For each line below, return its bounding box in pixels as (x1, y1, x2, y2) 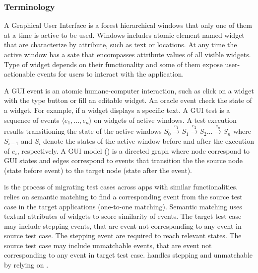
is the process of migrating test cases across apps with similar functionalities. (4, 182, 238, 192)
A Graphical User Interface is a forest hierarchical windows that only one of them (4, 20, 252, 30)
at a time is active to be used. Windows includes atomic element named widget (4, 29, 245, 40)
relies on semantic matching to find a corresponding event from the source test (4, 191, 243, 201)
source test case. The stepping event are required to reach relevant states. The (4, 230, 242, 241)
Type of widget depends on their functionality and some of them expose (4, 59, 223, 69)
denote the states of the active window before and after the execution (43, 135, 254, 146)
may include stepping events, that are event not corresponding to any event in (4, 220, 242, 231)
